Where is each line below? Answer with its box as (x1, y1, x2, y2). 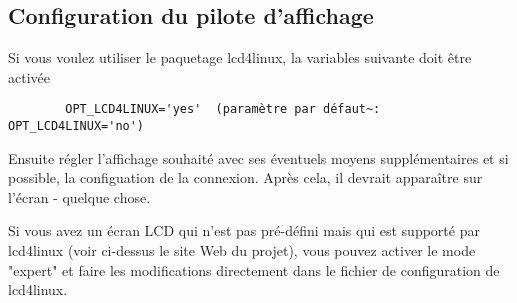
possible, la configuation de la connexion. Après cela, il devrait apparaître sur (8, 167, 483, 188)
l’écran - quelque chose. (8, 186, 151, 207)
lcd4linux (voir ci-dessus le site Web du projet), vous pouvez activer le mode (8, 240, 476, 261)
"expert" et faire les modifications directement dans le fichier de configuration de (8, 259, 500, 280)
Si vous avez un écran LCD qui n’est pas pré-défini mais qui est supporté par (8, 220, 480, 241)
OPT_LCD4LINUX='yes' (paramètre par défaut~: (65, 102, 381, 117)
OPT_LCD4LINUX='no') (8, 119, 145, 134)
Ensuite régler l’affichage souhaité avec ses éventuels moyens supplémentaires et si (8, 147, 509, 168)
